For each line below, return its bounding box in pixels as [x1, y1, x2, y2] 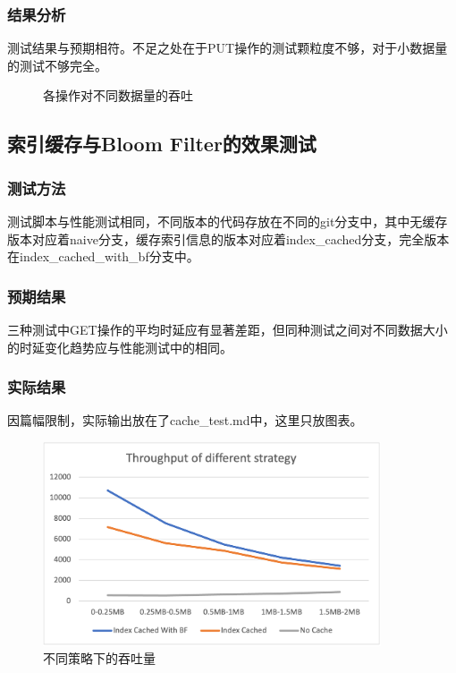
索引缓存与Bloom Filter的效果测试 [7, 130, 317, 158]
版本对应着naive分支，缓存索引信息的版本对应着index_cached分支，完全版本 [7, 229, 450, 248]
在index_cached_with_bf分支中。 [7, 247, 199, 266]
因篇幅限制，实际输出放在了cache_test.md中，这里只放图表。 [7, 411, 363, 430]
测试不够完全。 [19, 55, 107, 74]
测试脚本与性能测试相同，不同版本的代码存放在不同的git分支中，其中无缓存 [7, 212, 448, 230]
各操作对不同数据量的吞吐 [43, 86, 193, 105]
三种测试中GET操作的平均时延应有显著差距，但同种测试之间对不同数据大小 [7, 320, 448, 338]
